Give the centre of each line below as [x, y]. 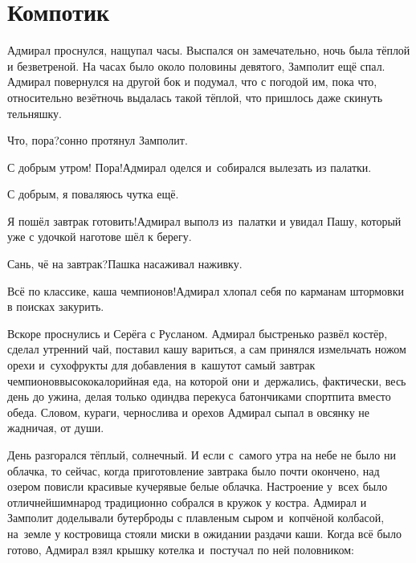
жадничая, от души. [56, 428]
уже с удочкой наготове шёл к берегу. [100, 237]
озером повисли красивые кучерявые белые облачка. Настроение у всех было [198, 486]
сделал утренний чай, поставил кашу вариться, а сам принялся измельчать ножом [207, 349]
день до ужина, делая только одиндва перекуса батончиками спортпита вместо [199, 396]
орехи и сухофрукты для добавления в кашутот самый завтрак [161, 365]
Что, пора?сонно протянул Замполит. [98, 140]
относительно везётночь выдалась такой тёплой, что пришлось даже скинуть [195, 97]
